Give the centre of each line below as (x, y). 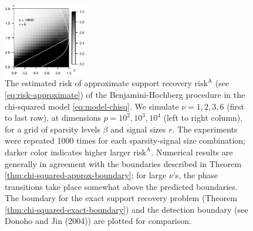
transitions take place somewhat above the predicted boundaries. (121, 186)
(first (235, 106)
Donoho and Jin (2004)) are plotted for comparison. (98, 221)
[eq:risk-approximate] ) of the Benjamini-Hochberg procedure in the (125, 94)
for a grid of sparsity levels (53, 129)
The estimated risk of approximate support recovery (98, 83)
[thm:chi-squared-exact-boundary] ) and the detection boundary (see (126, 209)
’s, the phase (195, 175)
